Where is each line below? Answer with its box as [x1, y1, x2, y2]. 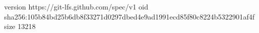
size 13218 [4, 21, 36, 31]
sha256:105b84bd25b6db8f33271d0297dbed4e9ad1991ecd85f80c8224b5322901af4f [4, 11, 255, 21]
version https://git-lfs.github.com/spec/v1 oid [4, 1, 148, 11]
